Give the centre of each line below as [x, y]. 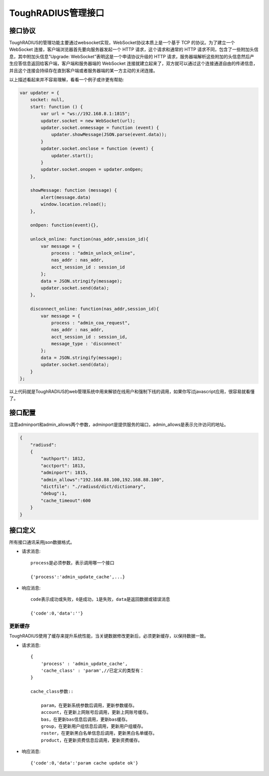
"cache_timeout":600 [66, 500]
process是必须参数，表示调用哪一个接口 [72, 563]
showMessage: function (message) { [73, 190]
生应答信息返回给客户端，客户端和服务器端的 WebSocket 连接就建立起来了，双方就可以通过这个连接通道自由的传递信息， [134, 64]
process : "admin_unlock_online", [93, 253]
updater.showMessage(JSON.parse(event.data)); [109, 135]
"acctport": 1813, [63, 465]
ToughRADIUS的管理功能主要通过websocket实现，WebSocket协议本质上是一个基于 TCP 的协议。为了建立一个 [122, 43]
